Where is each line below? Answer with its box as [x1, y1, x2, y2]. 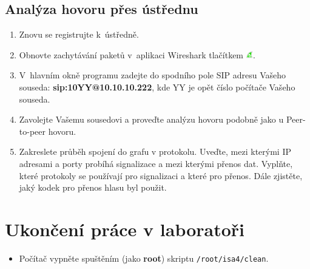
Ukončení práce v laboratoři [5, 216, 245, 241]
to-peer [19, 124, 46, 137]
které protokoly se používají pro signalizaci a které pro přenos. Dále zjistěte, [19, 169, 303, 182]
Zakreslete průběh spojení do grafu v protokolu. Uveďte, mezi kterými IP [19, 145, 291, 158]
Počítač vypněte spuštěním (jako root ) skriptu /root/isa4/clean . [19, 251, 269, 264]
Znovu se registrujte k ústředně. [19, 28, 139, 41]
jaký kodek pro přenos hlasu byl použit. [19, 181, 167, 194]
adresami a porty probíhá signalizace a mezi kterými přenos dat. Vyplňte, [19, 157, 293, 169]
